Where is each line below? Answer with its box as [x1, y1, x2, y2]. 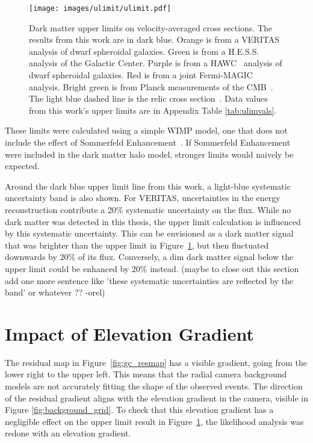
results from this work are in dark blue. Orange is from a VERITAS [29, 33, 279, 46]
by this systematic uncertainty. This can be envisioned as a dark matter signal [5, 227, 294, 240]
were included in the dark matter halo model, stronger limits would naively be [5, 147, 294, 160]
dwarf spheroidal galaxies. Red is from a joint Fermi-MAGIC [29, 69, 253, 81]
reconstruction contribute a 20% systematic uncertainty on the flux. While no [5, 203, 291, 215]
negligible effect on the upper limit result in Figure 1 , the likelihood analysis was [5, 415, 304, 427]
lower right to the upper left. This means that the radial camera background [5, 368, 287, 380]
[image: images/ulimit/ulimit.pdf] [29, 4, 172, 13]
